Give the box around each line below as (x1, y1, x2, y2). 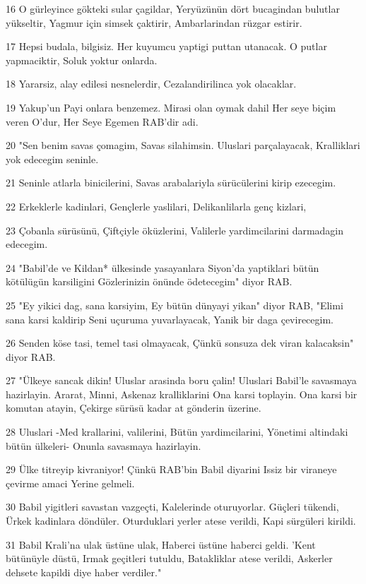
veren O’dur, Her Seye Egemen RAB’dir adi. (6, 114, 199, 129)
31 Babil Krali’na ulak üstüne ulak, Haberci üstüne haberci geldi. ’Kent (6, 537, 316, 552)
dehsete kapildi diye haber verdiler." (6, 564, 162, 579)
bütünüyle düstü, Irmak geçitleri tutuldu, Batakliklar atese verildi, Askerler (6, 551, 333, 566)
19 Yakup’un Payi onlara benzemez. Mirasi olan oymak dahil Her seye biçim (6, 100, 336, 114)
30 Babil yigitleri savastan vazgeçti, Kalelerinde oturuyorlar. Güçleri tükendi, (6, 499, 339, 514)
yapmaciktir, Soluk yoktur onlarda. (6, 52, 158, 67)
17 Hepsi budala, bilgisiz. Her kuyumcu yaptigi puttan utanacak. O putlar (6, 39, 327, 54)
